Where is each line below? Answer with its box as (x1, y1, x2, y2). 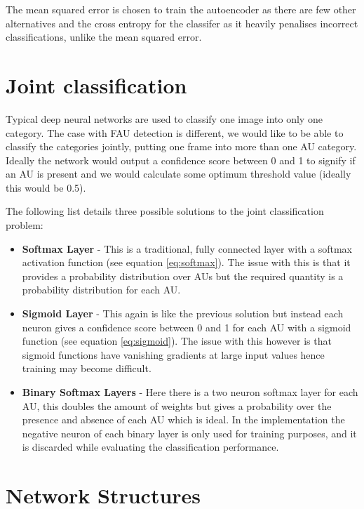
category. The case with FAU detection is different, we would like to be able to (6, 125, 344, 140)
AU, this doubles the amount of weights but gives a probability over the (22, 398, 332, 413)
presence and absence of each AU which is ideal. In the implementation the (22, 412, 345, 427)
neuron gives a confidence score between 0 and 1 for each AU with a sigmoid (22, 319, 351, 334)
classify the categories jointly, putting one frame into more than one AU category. (6, 139, 357, 154)
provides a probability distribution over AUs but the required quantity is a (22, 268, 344, 283)
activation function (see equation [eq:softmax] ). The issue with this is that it (22, 255, 351, 270)
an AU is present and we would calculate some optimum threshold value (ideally (6, 166, 351, 181)
